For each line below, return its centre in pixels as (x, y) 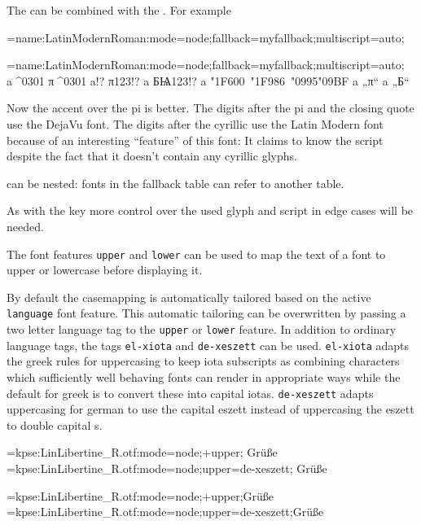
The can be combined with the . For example (119, 10)
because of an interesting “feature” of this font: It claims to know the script (195, 140)
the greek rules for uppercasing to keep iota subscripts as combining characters (203, 361)
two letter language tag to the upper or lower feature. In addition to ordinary (202, 329)
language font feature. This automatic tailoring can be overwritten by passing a (206, 313)
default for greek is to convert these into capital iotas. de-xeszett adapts (190, 393)
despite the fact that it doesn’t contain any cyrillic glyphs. (152, 156)
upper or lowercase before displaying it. (105, 270)
